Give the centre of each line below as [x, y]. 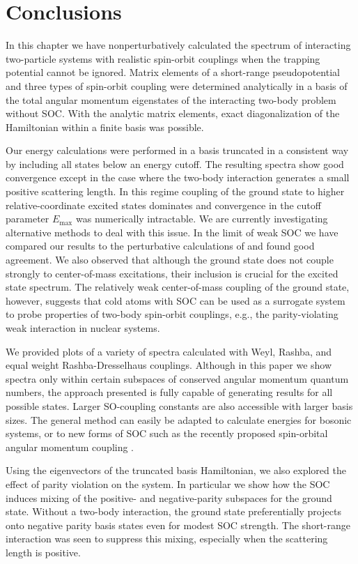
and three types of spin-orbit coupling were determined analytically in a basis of [177, 85]
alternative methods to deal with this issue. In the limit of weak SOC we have [172, 232]
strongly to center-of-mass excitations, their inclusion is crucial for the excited [172, 273]
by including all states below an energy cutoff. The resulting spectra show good [175, 163]
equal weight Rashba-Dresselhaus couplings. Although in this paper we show [169, 365]
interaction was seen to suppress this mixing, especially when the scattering [167, 539]
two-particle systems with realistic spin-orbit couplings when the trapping [163, 58]
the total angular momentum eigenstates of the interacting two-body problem [171, 99]
